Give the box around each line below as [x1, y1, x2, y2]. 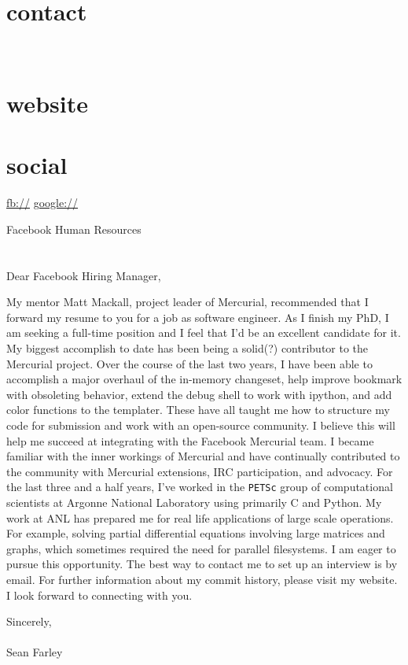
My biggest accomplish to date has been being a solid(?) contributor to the [6, 339, 369, 356]
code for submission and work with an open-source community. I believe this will [6, 416, 395, 433]
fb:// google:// [6, 194, 79, 211]
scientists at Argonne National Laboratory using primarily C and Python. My [6, 493, 382, 510]
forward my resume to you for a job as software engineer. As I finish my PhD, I [6, 308, 389, 325]
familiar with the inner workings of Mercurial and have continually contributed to [6, 448, 400, 464]
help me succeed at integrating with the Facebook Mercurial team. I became [6, 432, 374, 449]
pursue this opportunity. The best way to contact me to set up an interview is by [6, 556, 398, 572]
